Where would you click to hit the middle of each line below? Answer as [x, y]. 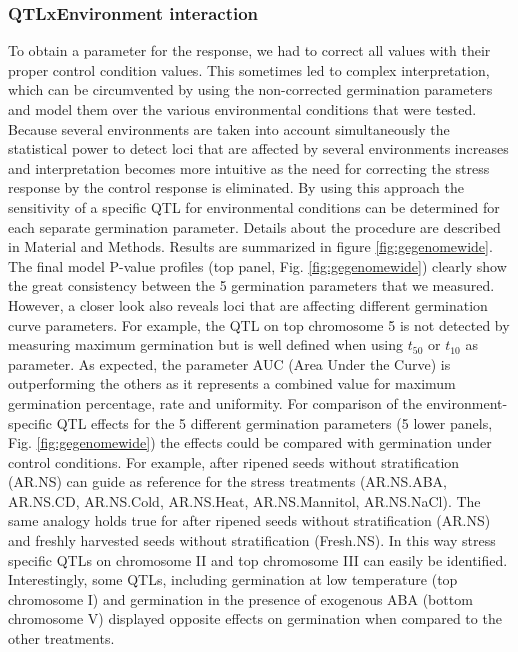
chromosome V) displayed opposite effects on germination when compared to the [255, 618]
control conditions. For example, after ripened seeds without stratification [234, 461]
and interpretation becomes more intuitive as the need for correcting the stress [249, 167]
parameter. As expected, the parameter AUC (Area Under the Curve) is [229, 363]
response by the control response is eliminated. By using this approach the [236, 187]
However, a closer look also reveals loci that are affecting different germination [248, 304]
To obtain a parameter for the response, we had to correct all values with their [249, 50]
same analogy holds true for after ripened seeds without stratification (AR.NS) [249, 520]
